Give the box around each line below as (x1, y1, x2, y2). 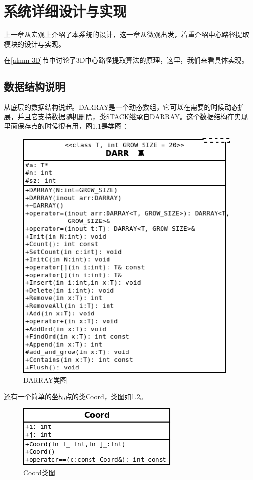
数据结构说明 (4, 79, 65, 94)
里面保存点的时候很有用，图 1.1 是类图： (4, 121, 128, 131)
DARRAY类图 (23, 374, 67, 385)
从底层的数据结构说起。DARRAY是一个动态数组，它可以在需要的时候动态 (4, 102, 238, 112)
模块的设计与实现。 (4, 38, 65, 49)
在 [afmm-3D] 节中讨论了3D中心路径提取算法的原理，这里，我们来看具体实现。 (4, 55, 249, 65)
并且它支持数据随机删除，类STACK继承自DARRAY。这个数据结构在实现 (17, 111, 248, 121)
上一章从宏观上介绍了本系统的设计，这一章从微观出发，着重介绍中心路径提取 (4, 29, 249, 39)
